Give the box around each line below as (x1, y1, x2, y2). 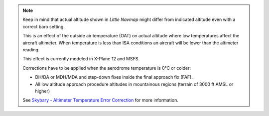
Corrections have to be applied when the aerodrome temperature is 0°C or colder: (22, 65, 191, 71)
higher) (35, 88, 50, 94)
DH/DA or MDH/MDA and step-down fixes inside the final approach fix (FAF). (35, 74, 193, 80)
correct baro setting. (22, 23, 65, 29)
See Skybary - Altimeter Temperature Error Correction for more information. (22, 97, 179, 103)
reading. (22, 46, 40, 52)
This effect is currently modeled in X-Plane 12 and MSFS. (22, 56, 139, 62)
